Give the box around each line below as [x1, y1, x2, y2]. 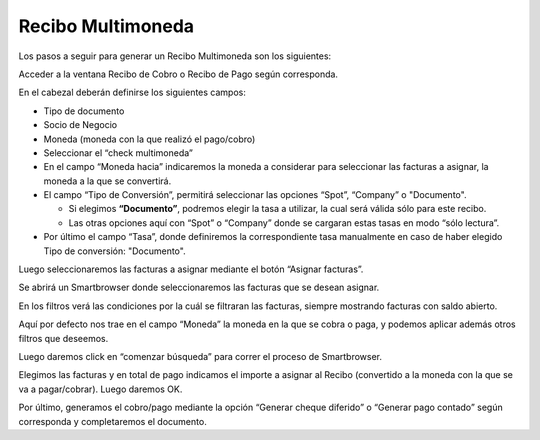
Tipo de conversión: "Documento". [43, 245, 186, 257]
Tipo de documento [43, 105, 125, 117]
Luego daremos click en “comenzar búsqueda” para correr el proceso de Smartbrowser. [18, 350, 383, 362]
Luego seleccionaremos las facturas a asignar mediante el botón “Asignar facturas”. [18, 263, 364, 275]
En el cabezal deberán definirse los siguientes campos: [18, 86, 247, 99]
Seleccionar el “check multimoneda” [43, 146, 194, 159]
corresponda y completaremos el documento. [18, 415, 207, 427]
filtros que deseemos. [18, 332, 109, 344]
